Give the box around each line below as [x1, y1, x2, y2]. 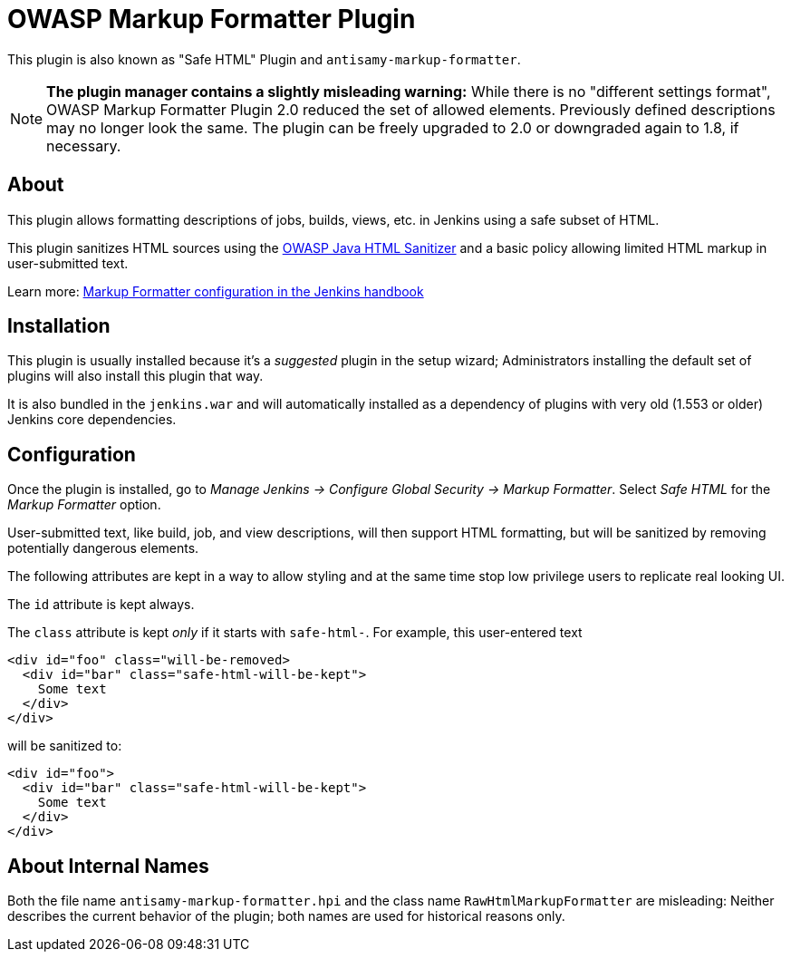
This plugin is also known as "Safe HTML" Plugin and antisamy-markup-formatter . [7, 51, 521, 67]
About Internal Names [7, 854, 209, 877]
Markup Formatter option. [7, 497, 161, 513]
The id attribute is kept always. [7, 596, 195, 613]
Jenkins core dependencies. [7, 412, 177, 428]
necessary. [46, 136, 121, 155]
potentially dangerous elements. [7, 540, 199, 557]
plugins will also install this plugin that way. [7, 368, 264, 384]
